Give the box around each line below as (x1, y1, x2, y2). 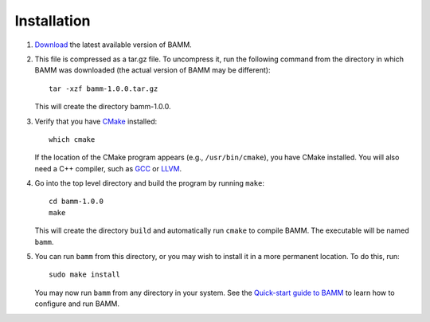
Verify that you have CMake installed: (34, 116, 158, 126)
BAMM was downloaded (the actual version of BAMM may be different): (34, 65, 271, 75)
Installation (14, 12, 91, 29)
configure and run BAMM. (34, 299, 119, 308)
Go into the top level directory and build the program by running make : (34, 179, 264, 188)
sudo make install (49, 270, 121, 279)
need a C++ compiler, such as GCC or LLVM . (34, 163, 182, 173)
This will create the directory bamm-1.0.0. (34, 102, 171, 112)
